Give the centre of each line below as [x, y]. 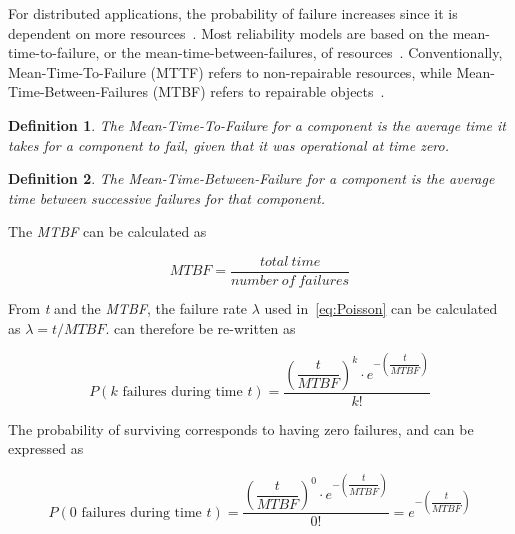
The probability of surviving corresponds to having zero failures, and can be [241, 428]
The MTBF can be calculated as [107, 231]
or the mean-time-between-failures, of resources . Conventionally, [303, 52]
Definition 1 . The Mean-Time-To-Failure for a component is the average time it [257, 124]
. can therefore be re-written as [200, 327]
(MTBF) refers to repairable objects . [268, 91]
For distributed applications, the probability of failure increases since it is [233, 13]
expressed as [46, 448]
